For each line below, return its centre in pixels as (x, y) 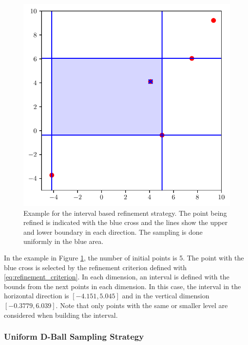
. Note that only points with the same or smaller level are (142, 305)
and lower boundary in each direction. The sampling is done (113, 232)
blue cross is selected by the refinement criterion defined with (95, 267)
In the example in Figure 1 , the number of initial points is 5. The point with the (124, 257)
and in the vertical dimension (166, 296)
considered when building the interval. (61, 315)
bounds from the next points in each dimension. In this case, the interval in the (123, 286)
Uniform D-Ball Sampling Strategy (74, 336)
